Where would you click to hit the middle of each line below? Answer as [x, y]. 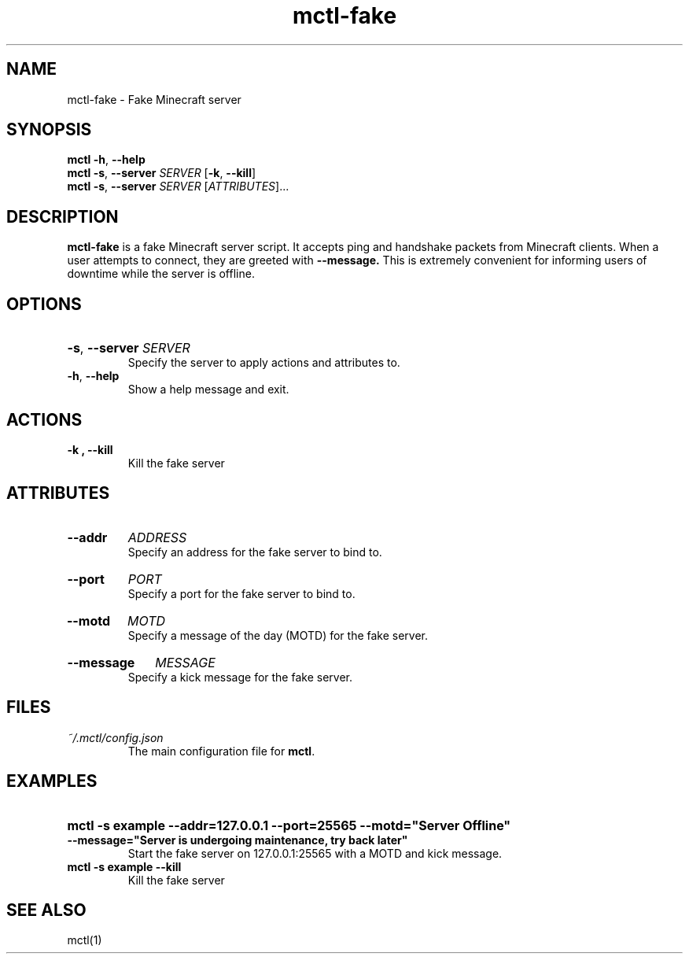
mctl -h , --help [106, 160]
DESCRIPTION [63, 216]
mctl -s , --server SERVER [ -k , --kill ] [162, 173]
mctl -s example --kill [124, 866]
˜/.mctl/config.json [115, 737]
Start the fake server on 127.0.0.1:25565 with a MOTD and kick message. [315, 853]
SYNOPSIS [49, 130]
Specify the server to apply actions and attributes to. [264, 363]
